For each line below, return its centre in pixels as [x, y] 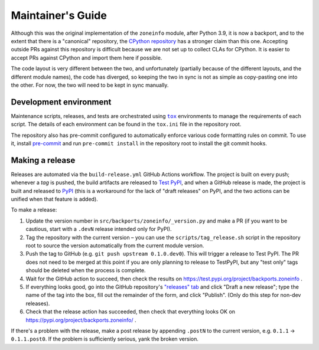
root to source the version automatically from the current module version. [115, 246]
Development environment [61, 102]
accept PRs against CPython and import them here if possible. [87, 58]
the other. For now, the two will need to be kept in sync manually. [90, 85]
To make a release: [34, 210]
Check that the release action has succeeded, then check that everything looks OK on [131, 312]
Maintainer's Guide [59, 15]
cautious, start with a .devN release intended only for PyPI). [99, 229]
